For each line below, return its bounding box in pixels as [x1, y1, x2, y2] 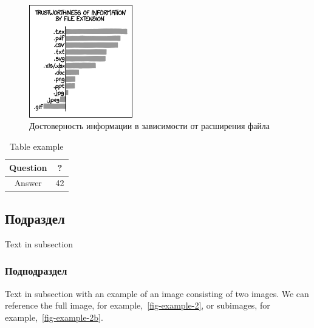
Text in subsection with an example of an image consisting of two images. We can [5, 287, 309, 300]
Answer [14, 176, 42, 189]
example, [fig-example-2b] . [5, 310, 103, 323]
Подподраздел [5, 263, 67, 278]
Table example [9, 140, 64, 152]
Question [9, 161, 47, 173]
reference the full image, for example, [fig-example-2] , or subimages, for [5, 299, 270, 312]
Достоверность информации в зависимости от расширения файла [29, 119, 270, 132]
